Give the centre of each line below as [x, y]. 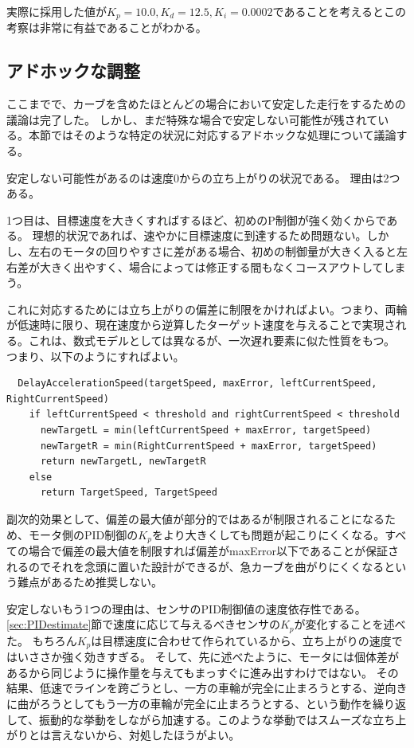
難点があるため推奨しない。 [90, 582]
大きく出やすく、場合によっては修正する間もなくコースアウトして [211, 266]
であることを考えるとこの [340, 11]
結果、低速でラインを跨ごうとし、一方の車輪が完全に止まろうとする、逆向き [207, 688]
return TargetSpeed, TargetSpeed [129, 493]
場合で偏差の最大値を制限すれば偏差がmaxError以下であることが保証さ [213, 550]
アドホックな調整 [73, 70]
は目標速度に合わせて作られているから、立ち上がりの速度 [241, 640]
